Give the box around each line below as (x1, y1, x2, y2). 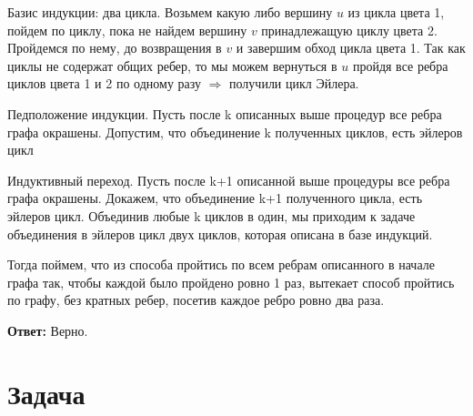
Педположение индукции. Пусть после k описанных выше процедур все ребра (7, 104, 442, 123)
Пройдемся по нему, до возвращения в (7, 38, 222, 57)
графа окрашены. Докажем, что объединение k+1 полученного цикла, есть (7, 188, 423, 208)
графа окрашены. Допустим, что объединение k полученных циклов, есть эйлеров (7, 122, 463, 141)
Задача (7, 374, 86, 411)
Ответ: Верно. (7, 320, 88, 340)
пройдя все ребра (352, 56, 448, 75)
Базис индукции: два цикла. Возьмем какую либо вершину (7, 3, 333, 21)
